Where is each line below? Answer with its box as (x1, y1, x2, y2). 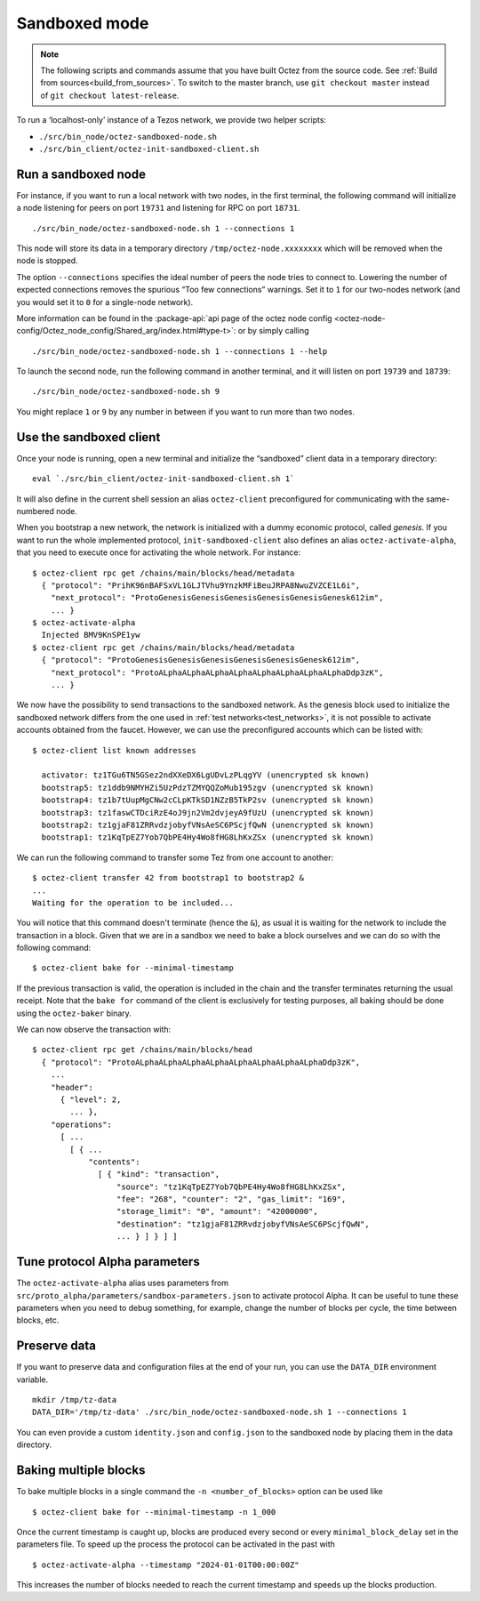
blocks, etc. (16, 1315, 60, 1325)
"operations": (50, 1119, 113, 1130)
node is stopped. (16, 255, 79, 266)
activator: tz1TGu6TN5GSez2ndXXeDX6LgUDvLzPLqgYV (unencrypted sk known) (41, 770, 370, 780)
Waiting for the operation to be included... (32, 897, 235, 907)
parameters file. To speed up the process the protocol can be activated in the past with (16, 1539, 335, 1549)
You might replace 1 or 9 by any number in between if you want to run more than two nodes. (16, 406, 356, 417)
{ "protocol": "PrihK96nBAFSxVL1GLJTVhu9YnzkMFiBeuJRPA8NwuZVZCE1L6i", (41, 580, 361, 591)
